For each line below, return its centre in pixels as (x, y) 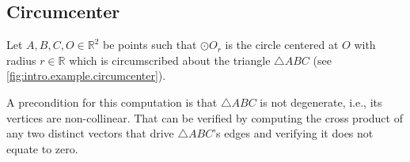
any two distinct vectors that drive (90, 133)
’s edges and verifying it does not (293, 133)
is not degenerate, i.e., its (321, 102)
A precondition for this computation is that (112, 102)
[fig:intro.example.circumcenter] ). (86, 75)
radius (21, 60)
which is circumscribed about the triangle (170, 60)
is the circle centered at (282, 45)
